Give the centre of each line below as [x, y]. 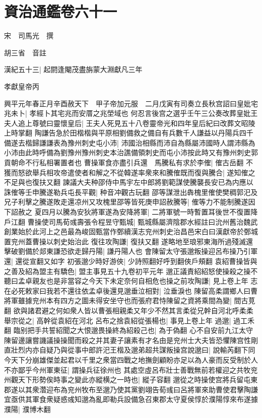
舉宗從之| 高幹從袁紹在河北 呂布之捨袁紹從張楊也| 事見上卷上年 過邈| [118, 320]
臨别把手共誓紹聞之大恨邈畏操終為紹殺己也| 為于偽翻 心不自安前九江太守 [133, 330]
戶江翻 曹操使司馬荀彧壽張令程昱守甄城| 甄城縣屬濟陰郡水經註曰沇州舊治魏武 [131, 221]
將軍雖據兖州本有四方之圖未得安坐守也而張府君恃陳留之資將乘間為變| [118, 300]
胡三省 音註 [25, 52]
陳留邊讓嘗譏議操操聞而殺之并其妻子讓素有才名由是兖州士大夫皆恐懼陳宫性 [127, 340]
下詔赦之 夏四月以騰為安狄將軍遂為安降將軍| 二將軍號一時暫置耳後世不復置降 [131, 212]
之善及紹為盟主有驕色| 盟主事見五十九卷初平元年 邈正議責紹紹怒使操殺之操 [127, 271]
